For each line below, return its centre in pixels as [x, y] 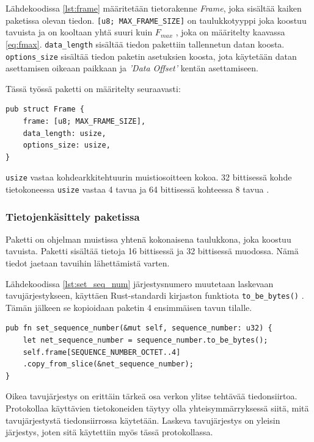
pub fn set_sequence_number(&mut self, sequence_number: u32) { [139, 328]
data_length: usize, [64, 133]
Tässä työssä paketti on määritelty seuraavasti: [93, 88]
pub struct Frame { [45, 109]
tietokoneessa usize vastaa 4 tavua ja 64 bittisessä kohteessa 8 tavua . [137, 189]
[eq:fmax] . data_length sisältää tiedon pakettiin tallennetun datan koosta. [145, 44]
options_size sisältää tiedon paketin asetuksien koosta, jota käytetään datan [151, 56]
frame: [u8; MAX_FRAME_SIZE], [84, 121]
